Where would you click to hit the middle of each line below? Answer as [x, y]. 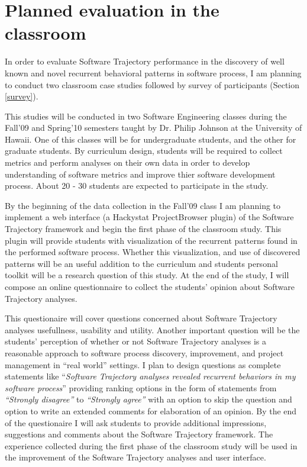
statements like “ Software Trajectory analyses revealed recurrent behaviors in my [150, 376]
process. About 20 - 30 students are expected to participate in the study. [137, 186]
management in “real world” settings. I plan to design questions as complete [143, 364]
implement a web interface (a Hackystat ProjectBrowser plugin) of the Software [149, 217]
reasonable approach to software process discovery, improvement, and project [144, 352]
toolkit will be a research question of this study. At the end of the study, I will [147, 275]
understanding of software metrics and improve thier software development [140, 174]
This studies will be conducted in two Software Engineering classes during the [146, 116]
